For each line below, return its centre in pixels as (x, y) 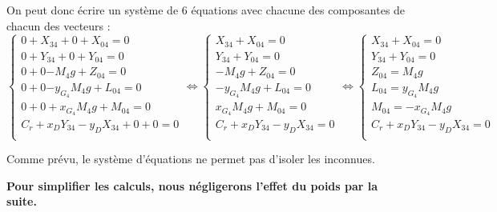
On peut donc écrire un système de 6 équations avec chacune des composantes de (206, 10)
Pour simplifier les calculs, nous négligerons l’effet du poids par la (192, 185)
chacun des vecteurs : (59, 25)
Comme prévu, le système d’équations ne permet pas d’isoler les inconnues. (191, 159)
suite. (22, 201)
